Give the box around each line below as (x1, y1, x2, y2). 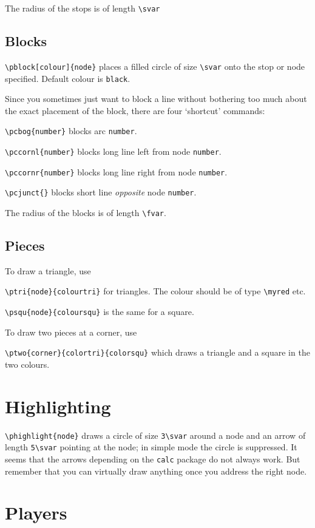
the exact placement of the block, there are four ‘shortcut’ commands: (5, 104, 265, 117)
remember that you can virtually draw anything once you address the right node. (5, 464, 307, 477)
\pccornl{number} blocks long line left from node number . (5, 145, 222, 158)
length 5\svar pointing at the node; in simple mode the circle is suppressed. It (5, 441, 297, 453)
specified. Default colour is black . (5, 72, 130, 84)
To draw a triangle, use (5, 264, 91, 277)
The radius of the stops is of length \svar (5, 2, 160, 14)
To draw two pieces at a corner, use (5, 325, 137, 338)
